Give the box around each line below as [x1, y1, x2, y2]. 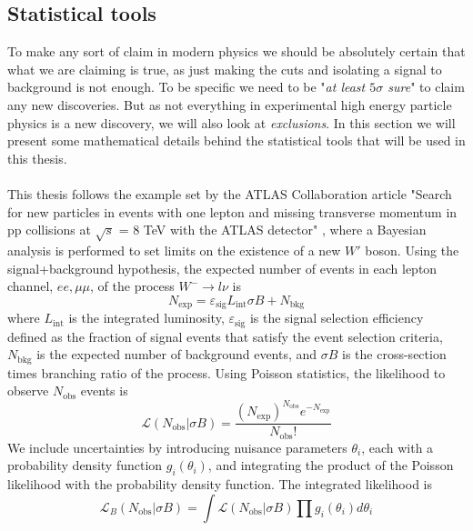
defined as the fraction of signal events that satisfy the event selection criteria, [7, 326, 443, 346]
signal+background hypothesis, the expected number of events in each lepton [7, 258, 438, 277]
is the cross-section [342, 345, 447, 364]
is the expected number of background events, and [36, 345, 317, 364]
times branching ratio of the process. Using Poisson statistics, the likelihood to [7, 363, 446, 382]
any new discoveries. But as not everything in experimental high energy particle [7, 95, 452, 114]
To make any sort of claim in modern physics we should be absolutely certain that [7, 42, 466, 61]
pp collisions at [7, 220, 91, 239]
